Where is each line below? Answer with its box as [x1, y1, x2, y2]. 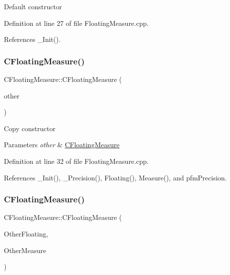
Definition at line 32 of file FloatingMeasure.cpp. [4, 156, 149, 166]
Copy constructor [4, 123, 55, 133]
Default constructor [4, 1, 62, 11]
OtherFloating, [4, 228, 48, 238]
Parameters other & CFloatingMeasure [4, 139, 120, 150]
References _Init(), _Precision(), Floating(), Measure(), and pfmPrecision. [4, 172, 227, 182]
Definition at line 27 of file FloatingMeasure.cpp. [4, 18, 149, 28]
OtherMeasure [4, 245, 46, 255]
